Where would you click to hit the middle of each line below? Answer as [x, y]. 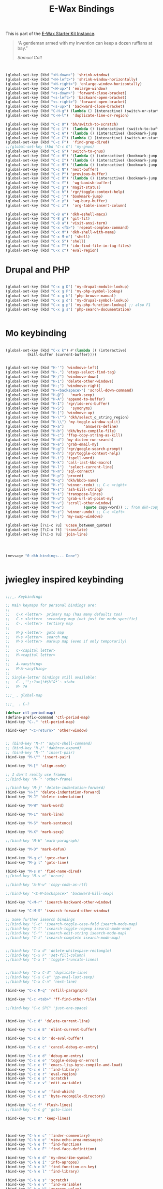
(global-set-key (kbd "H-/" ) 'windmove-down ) [52, 377]
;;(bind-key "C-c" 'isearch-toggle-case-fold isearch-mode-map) [72, 924]
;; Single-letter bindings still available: [51, 677]
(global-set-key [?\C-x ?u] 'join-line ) [47, 534]
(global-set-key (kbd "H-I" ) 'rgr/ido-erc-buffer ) [58, 404]
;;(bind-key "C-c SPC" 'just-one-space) [47, 1008]
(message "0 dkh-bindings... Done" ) [42, 556]
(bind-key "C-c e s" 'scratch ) [37, 1078]
